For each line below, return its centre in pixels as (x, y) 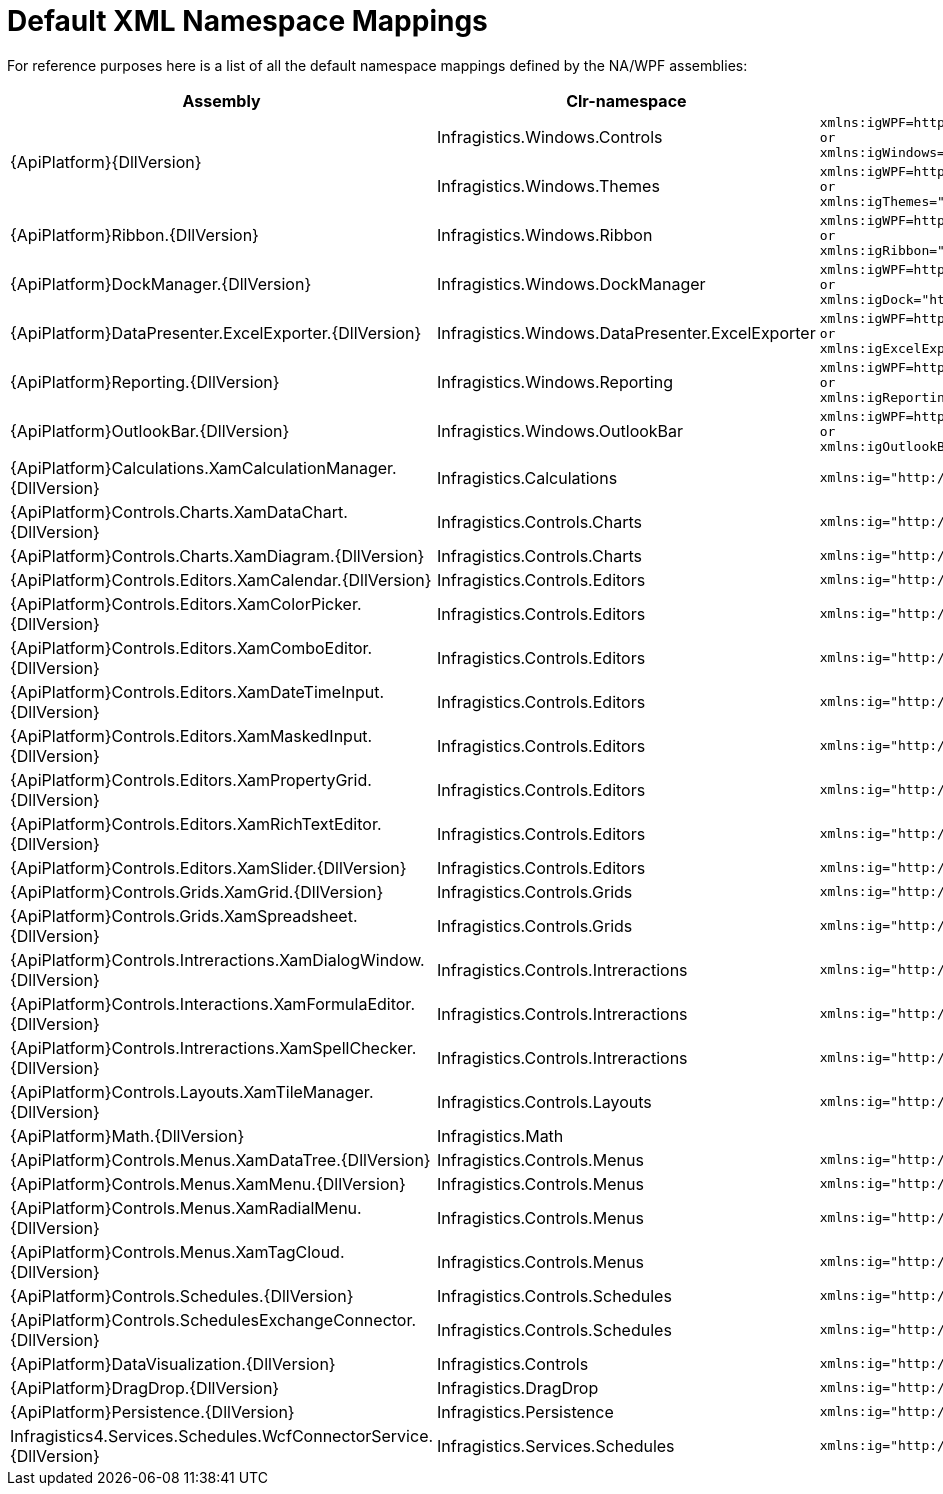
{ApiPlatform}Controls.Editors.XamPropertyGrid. (191, 779)
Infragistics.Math (500, 1135)
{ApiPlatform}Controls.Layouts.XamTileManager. (192, 1091)
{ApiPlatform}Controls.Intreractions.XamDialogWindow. (217, 959)
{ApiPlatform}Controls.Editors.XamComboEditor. (191, 647)
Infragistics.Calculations (527, 477)
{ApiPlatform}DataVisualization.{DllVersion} (173, 1363)
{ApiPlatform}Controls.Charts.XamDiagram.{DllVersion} (217, 555)
